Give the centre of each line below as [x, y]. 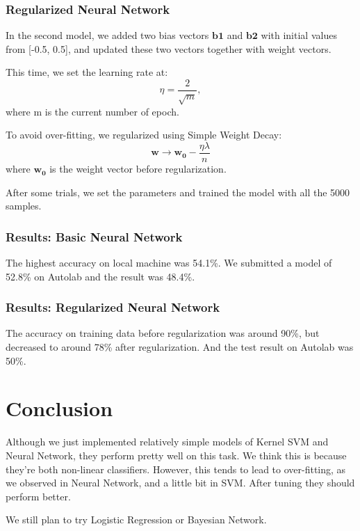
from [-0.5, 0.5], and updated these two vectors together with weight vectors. [169, 48]
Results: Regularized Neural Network [113, 307]
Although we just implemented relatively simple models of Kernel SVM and [167, 442]
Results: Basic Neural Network [94, 236]
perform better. [38, 496]
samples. [24, 206]
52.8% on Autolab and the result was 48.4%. [100, 276]
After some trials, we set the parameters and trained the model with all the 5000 [178, 192]
